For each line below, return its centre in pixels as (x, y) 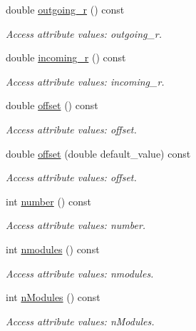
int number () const (48, 201)
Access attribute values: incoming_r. (85, 81)
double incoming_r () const (66, 57)
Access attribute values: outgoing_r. (84, 33)
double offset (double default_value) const (98, 153)
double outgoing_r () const (65, 9)
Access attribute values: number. (76, 225)
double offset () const (52, 105)
